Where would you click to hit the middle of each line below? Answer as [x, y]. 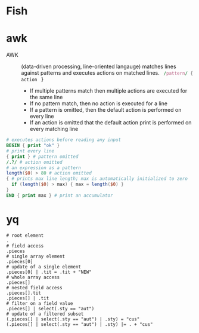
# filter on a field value [40, 303]
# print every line [30, 151]
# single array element [36, 256]
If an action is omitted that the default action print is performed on [111, 123]
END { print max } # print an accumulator [60, 195]
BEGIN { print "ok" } [33, 145]
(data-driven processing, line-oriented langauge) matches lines [99, 66]
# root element [25, 235]
